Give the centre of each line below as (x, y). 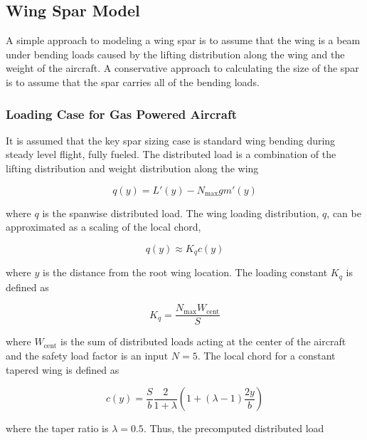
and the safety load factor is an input (87, 355)
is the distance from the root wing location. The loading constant (185, 272)
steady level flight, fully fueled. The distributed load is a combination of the (171, 154)
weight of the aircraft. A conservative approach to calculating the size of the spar (182, 68)
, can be (344, 213)
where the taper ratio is (57, 428)
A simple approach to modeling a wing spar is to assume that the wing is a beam (183, 40)
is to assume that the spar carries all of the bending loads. (133, 82)
